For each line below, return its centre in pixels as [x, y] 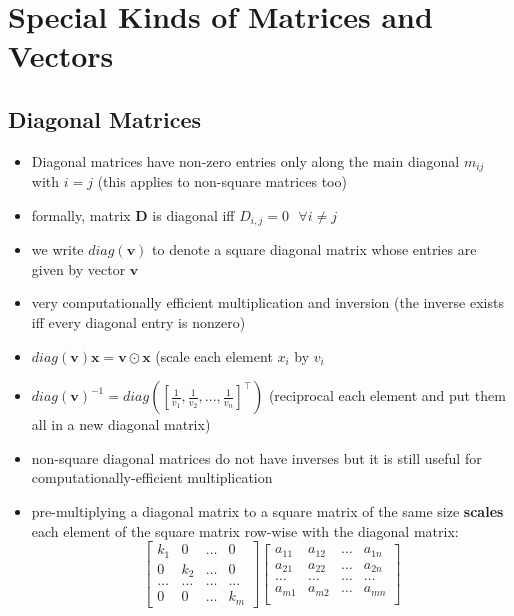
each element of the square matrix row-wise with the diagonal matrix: [245, 530]
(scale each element [214, 355]
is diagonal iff [193, 214]
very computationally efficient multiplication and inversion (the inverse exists [267, 302]
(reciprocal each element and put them [387, 395]
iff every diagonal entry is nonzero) [138, 322]
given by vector [78, 268]
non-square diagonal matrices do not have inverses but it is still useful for [256, 457]
